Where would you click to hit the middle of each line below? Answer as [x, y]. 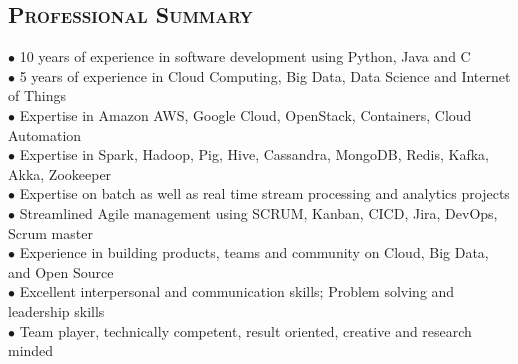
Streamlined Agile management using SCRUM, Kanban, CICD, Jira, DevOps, [258, 212]
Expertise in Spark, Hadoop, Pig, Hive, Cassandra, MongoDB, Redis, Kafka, [254, 154]
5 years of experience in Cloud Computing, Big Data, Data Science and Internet [265, 75]
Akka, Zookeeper [60, 173]
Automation [45, 134]
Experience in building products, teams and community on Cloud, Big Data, [254, 252]
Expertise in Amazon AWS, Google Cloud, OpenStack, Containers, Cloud [245, 114]
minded [31, 350]
